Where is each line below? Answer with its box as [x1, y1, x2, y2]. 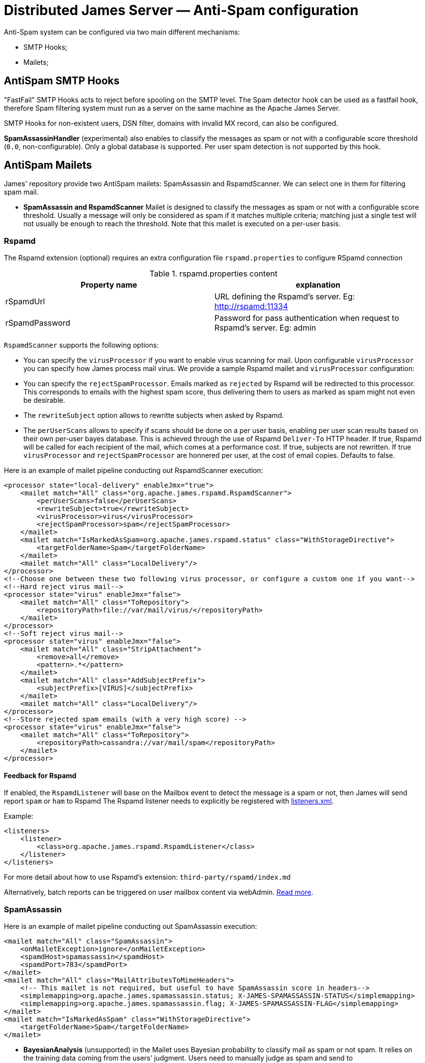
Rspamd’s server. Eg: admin [214, 323, 316, 333]
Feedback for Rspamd [4, 771, 77, 780]
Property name [80, 280, 137, 290]
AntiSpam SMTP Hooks [4, 75, 119, 87]
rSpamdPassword [5, 318, 71, 328]
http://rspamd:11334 [214, 301, 288, 312]
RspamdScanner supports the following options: [4, 341, 159, 350]
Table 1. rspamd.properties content [149, 269, 278, 279]
